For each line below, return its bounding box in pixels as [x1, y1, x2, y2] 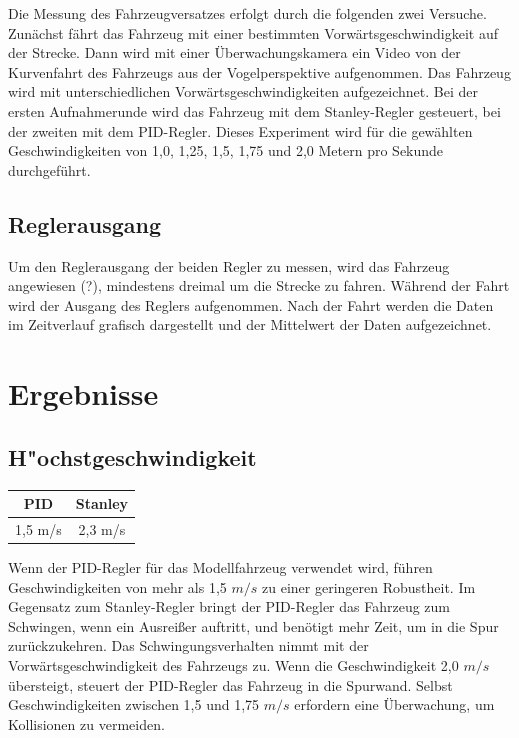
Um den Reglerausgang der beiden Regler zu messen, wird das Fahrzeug [8, 255, 450, 276]
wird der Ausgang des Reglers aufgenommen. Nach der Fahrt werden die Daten [8, 294, 494, 315]
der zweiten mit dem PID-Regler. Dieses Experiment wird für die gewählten [8, 120, 473, 141]
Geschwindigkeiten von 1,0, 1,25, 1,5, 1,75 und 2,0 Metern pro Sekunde [8, 140, 444, 161]
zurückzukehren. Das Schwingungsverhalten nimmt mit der [8, 635, 369, 656]
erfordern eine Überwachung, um [294, 694, 495, 715]
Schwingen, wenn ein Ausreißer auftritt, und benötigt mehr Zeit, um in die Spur [8, 615, 499, 636]
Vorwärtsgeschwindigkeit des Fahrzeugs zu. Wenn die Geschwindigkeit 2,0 [8, 654, 459, 675]
